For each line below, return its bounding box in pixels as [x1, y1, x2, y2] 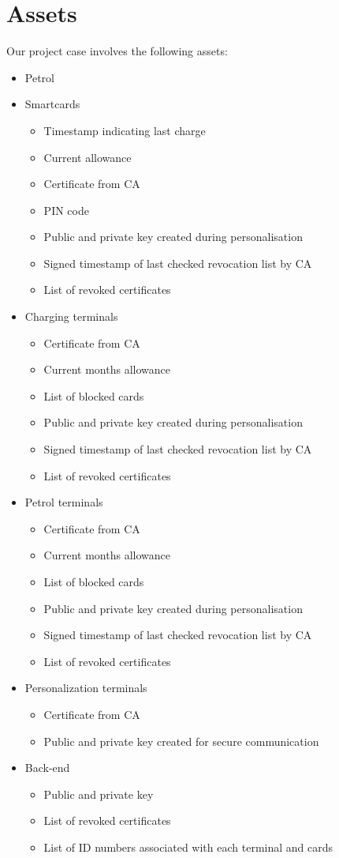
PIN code [43, 201, 89, 218]
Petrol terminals [24, 494, 103, 510]
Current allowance [43, 149, 132, 165]
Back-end [24, 759, 70, 776]
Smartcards [24, 96, 80, 112]
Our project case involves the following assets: [6, 43, 228, 59]
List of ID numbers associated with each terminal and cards [43, 838, 333, 855]
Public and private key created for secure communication [43, 732, 319, 749]
